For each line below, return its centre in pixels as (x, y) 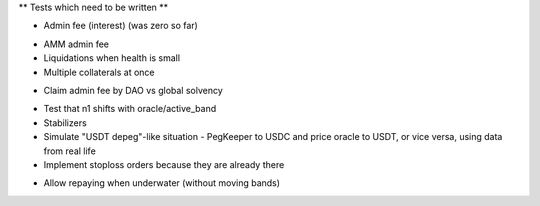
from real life (70, 151)
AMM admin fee (76, 44)
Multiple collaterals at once (99, 72)
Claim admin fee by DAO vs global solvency (133, 90)
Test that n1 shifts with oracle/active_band (130, 109)
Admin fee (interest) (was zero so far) (121, 26)
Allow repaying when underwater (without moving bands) (161, 183)
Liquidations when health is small (111, 58)
